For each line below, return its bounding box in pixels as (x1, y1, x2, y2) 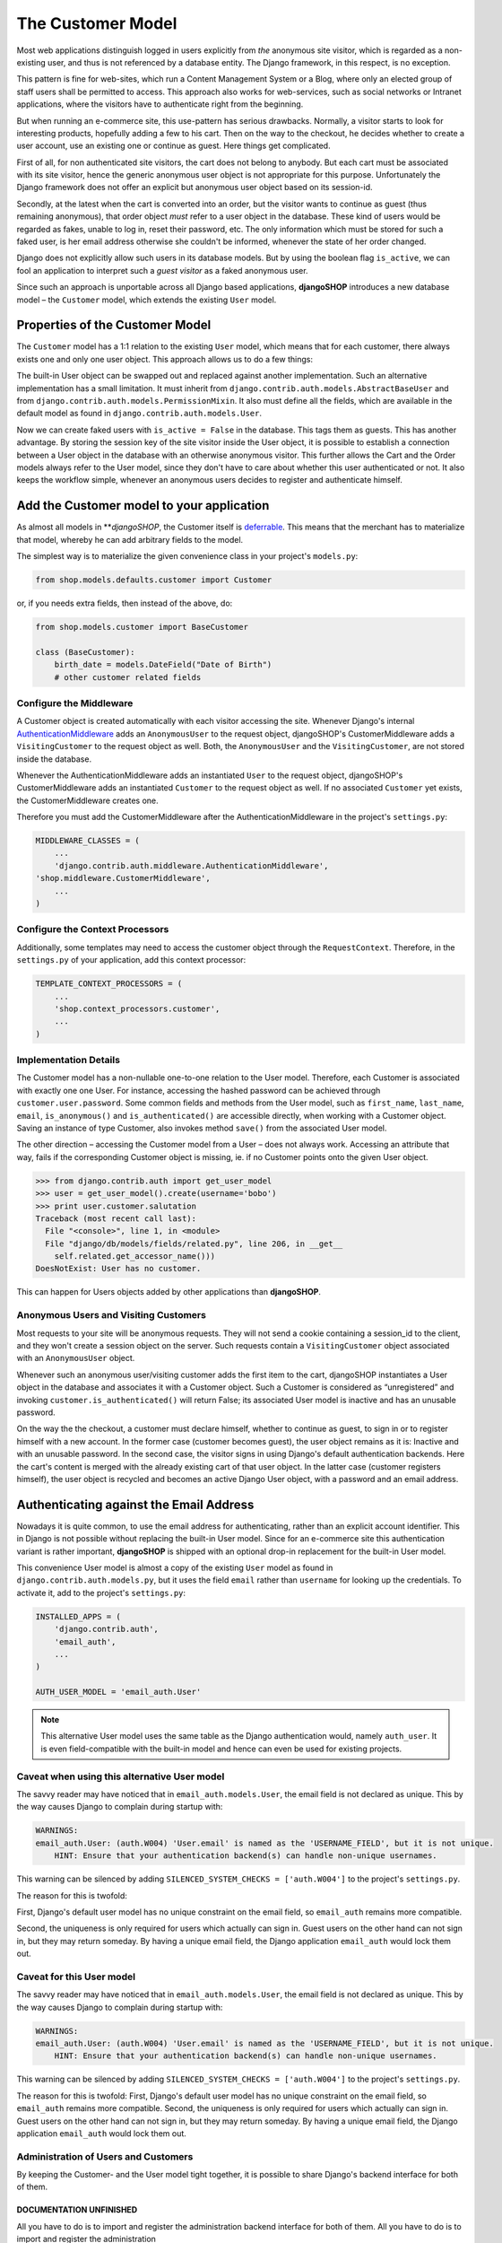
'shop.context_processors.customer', (54, 1003, 221, 1014)
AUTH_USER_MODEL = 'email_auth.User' (35, 1687, 202, 1698)
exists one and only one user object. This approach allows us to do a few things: (16, 353, 314, 364)
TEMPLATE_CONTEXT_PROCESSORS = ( (35, 979, 183, 989)
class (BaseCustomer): (35, 647, 135, 657)
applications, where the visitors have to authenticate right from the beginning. (16, 99, 304, 109)
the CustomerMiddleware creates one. (16, 795, 159, 806)
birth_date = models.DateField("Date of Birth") (54, 659, 273, 670)
